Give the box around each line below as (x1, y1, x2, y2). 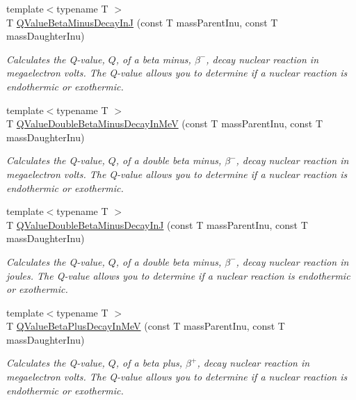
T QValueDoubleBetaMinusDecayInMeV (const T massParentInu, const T (6, 116, 323, 131)
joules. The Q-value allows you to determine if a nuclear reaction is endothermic (6, 268, 350, 282)
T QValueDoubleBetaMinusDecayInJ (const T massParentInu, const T (6, 217, 308, 232)
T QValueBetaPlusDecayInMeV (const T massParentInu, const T (6, 319, 285, 333)
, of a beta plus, (115, 355, 183, 370)
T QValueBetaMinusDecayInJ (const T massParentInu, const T (6, 15, 278, 29)
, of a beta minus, (115, 51, 191, 66)
